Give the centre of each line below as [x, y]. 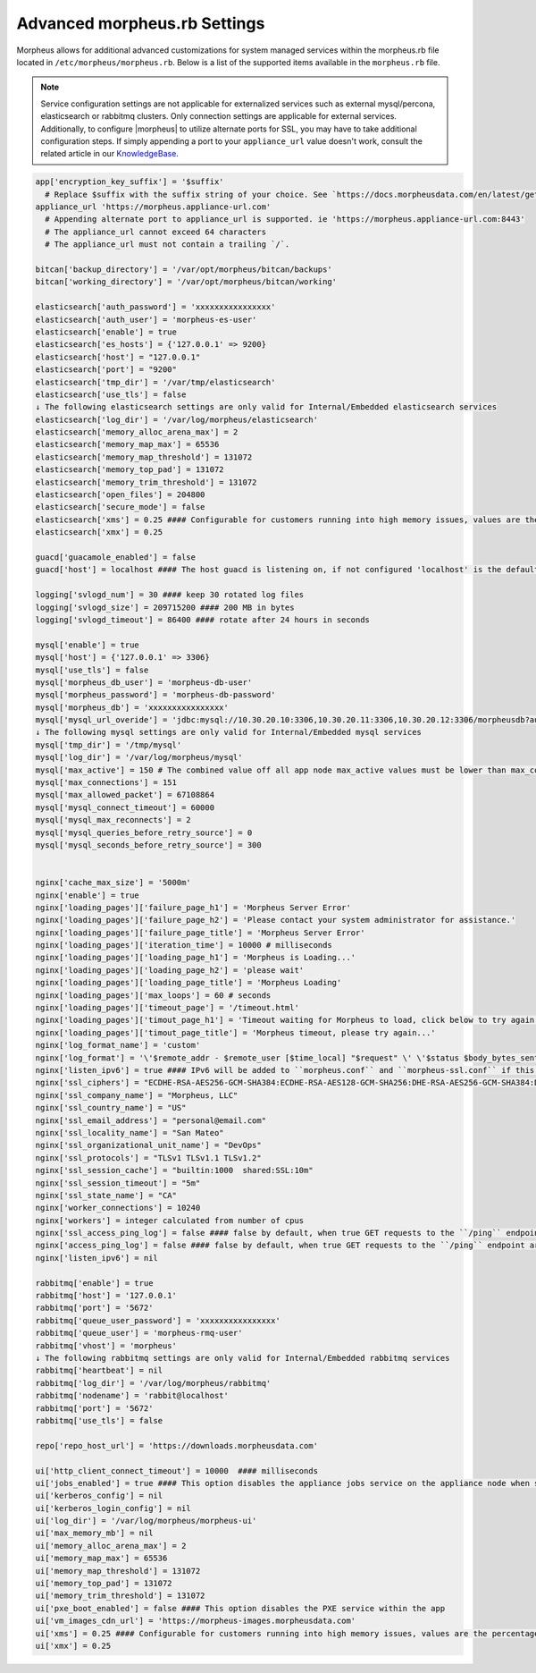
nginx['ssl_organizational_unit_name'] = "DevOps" [149, 1145]
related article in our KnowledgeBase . [109, 154]
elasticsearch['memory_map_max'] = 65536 [127, 444]
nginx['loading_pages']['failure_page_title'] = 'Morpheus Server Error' [200, 933]
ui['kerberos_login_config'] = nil [113, 1508]
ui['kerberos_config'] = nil [99, 1496]
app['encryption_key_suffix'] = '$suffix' [130, 182]
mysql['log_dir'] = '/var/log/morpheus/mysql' [139, 757]
